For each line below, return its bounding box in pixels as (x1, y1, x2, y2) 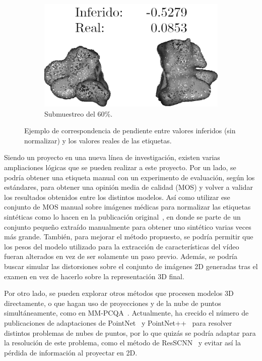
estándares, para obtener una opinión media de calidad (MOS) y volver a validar (4, 182, 253, 192)
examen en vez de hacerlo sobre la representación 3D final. (4, 271, 184, 281)
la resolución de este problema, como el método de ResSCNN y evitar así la (4, 337, 241, 348)
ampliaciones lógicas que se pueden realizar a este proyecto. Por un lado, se (4, 162, 236, 173)
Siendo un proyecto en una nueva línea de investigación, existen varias (4, 152, 220, 163)
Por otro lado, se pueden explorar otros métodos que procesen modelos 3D (4, 288, 234, 298)
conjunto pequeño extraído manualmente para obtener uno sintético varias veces (4, 221, 251, 232)
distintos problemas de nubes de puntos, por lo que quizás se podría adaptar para (4, 327, 256, 338)
